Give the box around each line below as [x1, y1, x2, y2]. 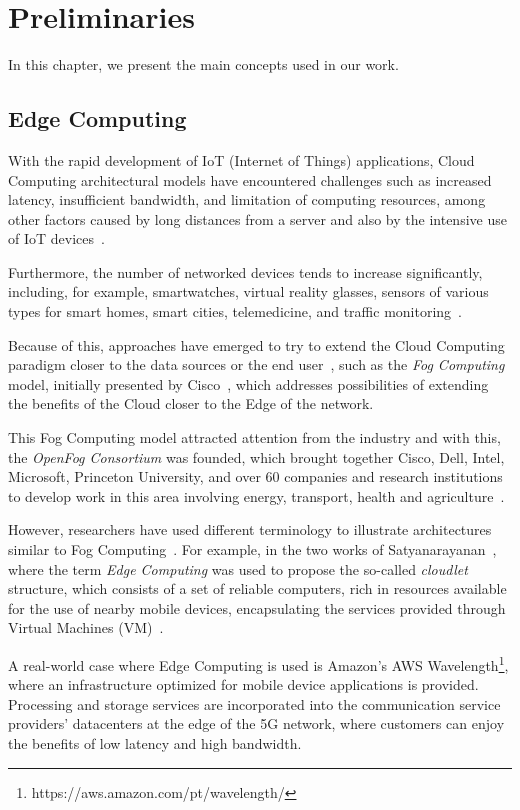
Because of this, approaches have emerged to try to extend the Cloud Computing [8, 334, 505, 355]
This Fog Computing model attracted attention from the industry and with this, [8, 427, 501, 448]
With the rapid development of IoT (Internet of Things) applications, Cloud [8, 149, 475, 170]
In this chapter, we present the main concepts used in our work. [8, 54, 399, 75]
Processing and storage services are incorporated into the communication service [8, 693, 501, 714]
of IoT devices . [8, 228, 105, 249]
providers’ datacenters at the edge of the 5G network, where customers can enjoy [8, 713, 505, 734]
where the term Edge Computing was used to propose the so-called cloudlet [8, 558, 468, 579]
